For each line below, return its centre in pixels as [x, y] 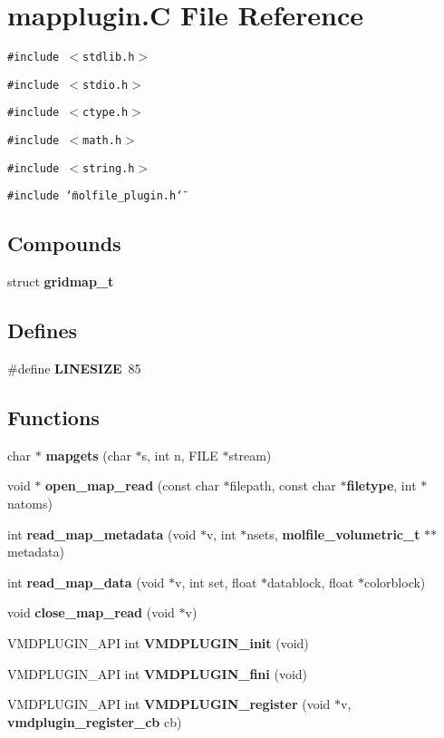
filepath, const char [283, 486]
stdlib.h [109, 58]
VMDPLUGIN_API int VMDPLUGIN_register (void [169, 704]
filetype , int [381, 486]
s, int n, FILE [180, 455]
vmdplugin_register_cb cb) [95, 721]
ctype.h [106, 113]
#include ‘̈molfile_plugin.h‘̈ [95, 196]
